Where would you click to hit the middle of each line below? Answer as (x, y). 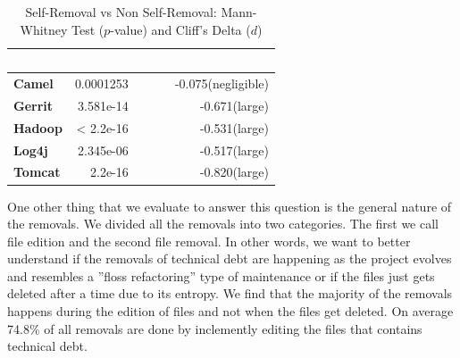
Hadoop (38, 127)
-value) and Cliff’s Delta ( (180, 29)
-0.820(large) (234, 172)
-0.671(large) (234, 105)
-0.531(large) (234, 127)
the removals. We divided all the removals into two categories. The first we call (223, 224)
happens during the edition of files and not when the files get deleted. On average (230, 311)
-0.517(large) (234, 150)
